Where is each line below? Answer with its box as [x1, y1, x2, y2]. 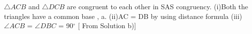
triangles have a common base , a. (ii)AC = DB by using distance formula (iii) [4, 11, 243, 21]
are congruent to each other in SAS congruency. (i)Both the [67, 1, 249, 11]
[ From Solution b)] [78, 20, 136, 31]
